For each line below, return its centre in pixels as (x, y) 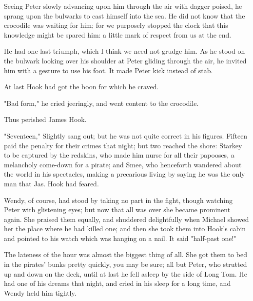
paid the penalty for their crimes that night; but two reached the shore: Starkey (123, 145)
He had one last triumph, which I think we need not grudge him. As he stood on (125, 51)
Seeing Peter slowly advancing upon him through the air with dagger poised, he (123, 6)
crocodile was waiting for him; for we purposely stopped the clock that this (116, 25)
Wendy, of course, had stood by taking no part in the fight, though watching (118, 200)
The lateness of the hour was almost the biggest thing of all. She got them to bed (126, 254)
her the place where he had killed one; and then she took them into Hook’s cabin (125, 229)
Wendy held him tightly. (40, 292)
